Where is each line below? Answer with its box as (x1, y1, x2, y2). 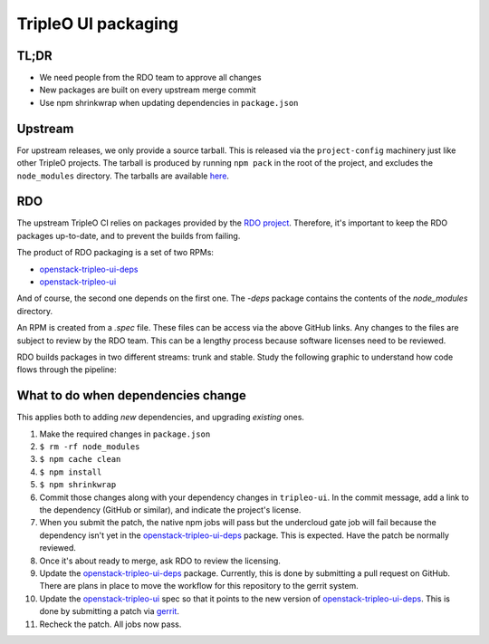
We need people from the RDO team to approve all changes (39, 72, 262, 83)
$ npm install (39, 466, 102, 477)
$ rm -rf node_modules (39, 442, 140, 452)
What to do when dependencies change (16, 388, 246, 403)
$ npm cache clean (39, 454, 121, 465)
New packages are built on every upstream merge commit (39, 84, 257, 95)
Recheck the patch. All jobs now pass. (39, 619, 182, 630)
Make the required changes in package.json (39, 428, 211, 439)
